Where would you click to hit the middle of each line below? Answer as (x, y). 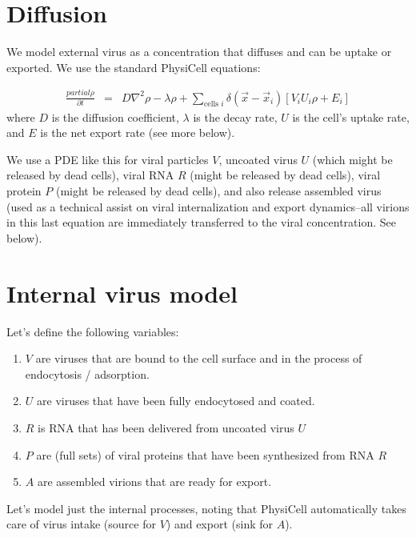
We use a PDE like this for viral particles (108, 159)
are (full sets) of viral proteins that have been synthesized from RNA (205, 454)
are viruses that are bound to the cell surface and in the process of (199, 358)
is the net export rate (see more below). (138, 132)
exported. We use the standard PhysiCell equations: (134, 67)
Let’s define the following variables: (93, 331)
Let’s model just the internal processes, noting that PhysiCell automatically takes (206, 508)
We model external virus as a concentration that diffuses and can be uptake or (199, 52)
